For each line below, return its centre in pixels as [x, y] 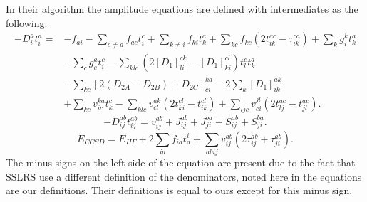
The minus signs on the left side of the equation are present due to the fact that [181, 162]
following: [27, 22]
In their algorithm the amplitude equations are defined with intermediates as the [182, 9]
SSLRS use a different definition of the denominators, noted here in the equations [184, 176]
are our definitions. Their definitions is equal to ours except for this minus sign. [179, 190]
